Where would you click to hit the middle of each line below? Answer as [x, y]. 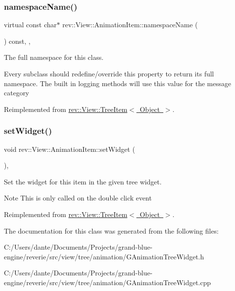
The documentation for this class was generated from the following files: [111, 230]
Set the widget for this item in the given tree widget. [83, 181]
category [17, 93]
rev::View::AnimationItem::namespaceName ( [130, 25]
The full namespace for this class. [54, 57]
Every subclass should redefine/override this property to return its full [109, 73]
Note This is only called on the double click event [78, 198]
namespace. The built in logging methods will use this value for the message [117, 83]
